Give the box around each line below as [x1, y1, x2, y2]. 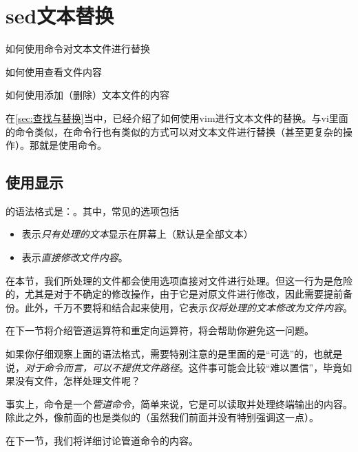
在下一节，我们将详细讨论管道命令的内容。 [6, 433, 198, 448]
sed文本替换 [6, 1, 114, 30]
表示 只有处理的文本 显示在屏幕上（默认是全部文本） [21, 227, 253, 241]
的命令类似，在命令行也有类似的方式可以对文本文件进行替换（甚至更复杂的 [6, 124, 343, 138]
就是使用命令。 [39, 138, 107, 152]
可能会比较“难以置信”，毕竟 [217, 360, 343, 374]
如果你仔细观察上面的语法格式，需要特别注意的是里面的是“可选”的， [6, 347, 314, 361]
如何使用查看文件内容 [6, 64, 102, 79]
